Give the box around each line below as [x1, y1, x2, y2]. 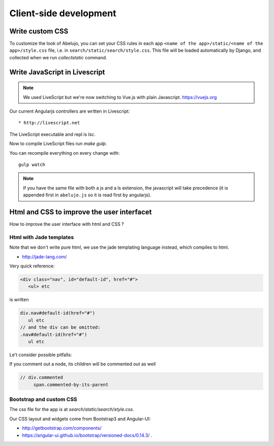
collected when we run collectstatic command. [9, 54, 108, 60]
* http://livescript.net [18, 120, 80, 126]
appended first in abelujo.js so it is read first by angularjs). [23, 192, 152, 198]
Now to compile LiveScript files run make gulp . [9, 141, 108, 147]
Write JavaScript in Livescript [9, 67, 105, 76]
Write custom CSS [9, 27, 68, 36]
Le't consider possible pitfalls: [9, 352, 72, 358]
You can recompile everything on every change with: [9, 150, 120, 156]
